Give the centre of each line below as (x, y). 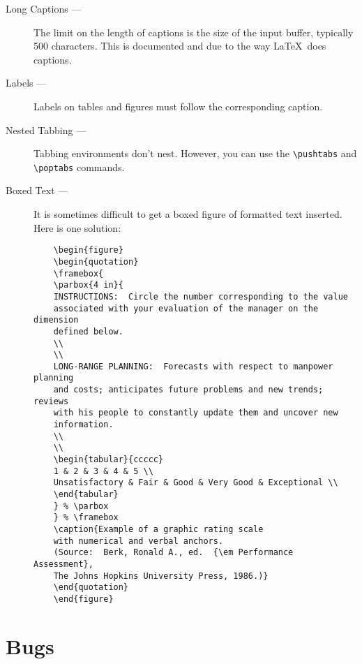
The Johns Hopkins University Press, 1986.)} (161, 576)
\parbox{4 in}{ (88, 285)
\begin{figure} (88, 250)
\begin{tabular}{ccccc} (108, 460)
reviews (51, 401)
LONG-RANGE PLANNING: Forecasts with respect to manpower (193, 366)
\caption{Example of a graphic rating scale (158, 529)
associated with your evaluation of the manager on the (186, 308)
